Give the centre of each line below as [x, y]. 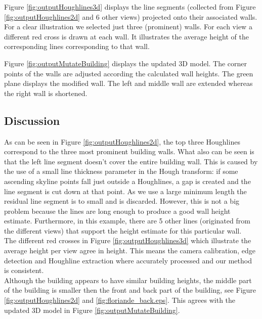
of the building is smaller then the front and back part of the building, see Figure [130, 290]
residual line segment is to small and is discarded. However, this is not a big [122, 201]
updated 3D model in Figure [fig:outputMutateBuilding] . [92, 310]
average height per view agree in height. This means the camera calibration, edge [130, 250]
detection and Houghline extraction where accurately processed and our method [128, 260]
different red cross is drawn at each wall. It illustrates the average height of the [126, 36]
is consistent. [24, 270]
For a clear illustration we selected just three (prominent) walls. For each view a [128, 27]
